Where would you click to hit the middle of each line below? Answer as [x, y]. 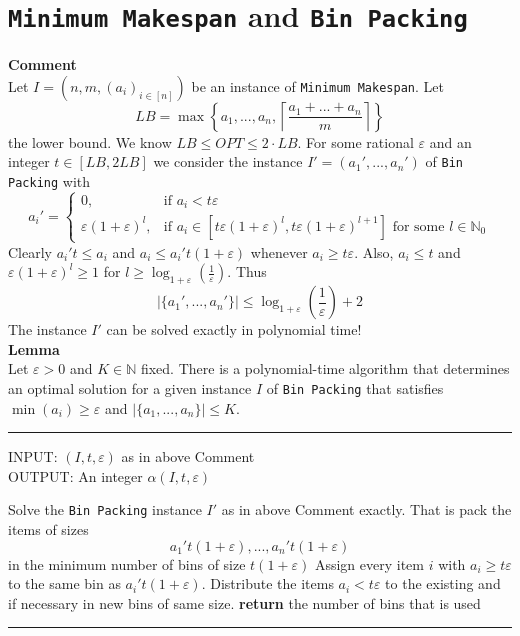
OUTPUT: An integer [75, 475]
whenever [279, 251]
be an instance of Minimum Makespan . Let [317, 85]
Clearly [30, 251]
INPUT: [33, 456]
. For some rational [355, 141]
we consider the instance [228, 161]
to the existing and [443, 583]
